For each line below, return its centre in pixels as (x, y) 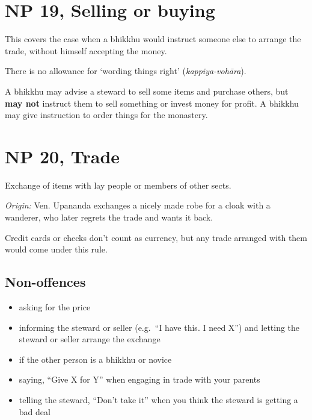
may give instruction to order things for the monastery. (106, 115)
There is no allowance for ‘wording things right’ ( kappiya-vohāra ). (126, 71)
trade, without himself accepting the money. (86, 50)
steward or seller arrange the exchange (90, 339)
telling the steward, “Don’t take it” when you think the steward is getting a (158, 399)
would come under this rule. (56, 249)
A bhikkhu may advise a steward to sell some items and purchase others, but (147, 91)
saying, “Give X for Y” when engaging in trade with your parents (139, 379)
